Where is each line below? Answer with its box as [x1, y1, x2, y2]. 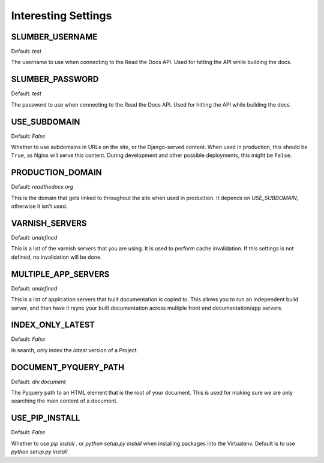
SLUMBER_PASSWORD [11, 74, 99, 84]
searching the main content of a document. [11, 397, 118, 404]
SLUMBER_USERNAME [11, 32, 98, 42]
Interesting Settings [11, 9, 112, 22]
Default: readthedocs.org [11, 183, 74, 190]
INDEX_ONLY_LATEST [11, 320, 95, 330]
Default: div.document [11, 378, 66, 385]
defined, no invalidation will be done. [11, 253, 102, 261]
